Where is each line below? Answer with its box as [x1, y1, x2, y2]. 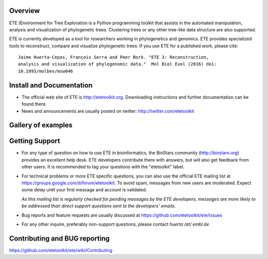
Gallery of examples [9, 121, 73, 129]
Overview [9, 6, 40, 15]
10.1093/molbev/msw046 [18, 68, 73, 74]
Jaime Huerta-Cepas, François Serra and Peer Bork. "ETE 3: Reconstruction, [18, 55, 209, 60]
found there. [21, 101, 47, 107]
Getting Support [9, 137, 61, 145]
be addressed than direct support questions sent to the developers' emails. [21, 203, 176, 209]
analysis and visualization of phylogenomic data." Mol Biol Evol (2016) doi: [18, 61, 217, 67]
